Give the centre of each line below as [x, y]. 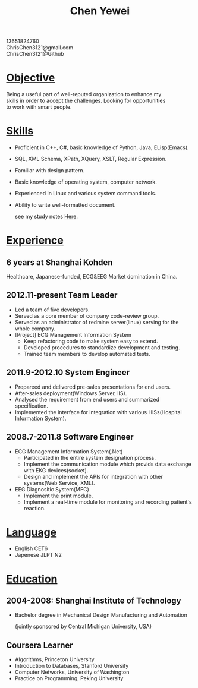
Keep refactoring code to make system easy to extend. [91, 341]
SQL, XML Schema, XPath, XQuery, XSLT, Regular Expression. [91, 159]
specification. [32, 406]
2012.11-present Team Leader [62, 295]
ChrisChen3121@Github [35, 54]
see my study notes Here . [46, 217]
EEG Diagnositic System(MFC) [52, 489]
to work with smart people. [39, 107]
